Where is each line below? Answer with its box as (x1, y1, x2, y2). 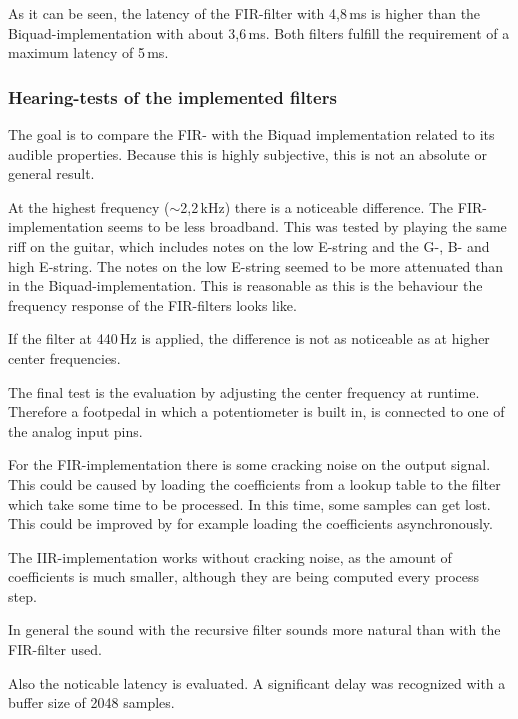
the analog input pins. (8, 420, 143, 441)
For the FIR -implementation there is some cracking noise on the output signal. (8, 454, 491, 475)
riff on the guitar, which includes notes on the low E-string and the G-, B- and (8, 235, 490, 256)
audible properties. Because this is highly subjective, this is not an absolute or (8, 143, 487, 164)
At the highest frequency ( (8, 196, 170, 217)
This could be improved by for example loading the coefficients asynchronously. (8, 513, 493, 534)
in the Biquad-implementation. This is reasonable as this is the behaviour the (8, 275, 483, 296)
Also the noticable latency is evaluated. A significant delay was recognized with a (8, 672, 506, 693)
